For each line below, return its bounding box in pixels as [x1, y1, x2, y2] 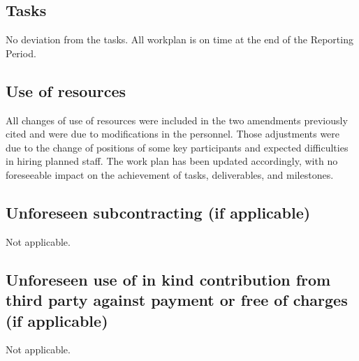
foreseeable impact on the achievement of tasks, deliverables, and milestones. [6, 167, 334, 182]
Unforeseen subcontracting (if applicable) [6, 201, 311, 223]
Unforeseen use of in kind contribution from [6, 268, 331, 290]
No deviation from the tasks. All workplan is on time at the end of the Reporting [6, 32, 353, 47]
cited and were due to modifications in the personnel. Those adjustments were [6, 126, 340, 141]
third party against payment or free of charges [6, 289, 348, 311]
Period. [6, 45, 36, 60]
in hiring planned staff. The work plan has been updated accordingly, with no [6, 154, 338, 168]
